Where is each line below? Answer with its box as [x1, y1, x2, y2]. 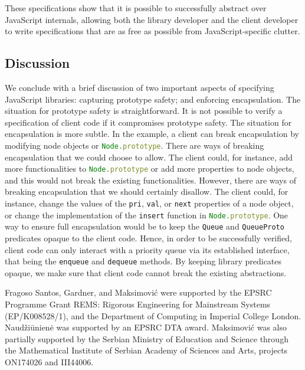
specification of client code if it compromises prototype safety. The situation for [5, 116, 292, 128]
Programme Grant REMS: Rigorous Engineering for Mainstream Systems [5, 298, 271, 310]
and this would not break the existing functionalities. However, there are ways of [5, 173, 296, 186]
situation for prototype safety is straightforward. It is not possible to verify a [5, 104, 283, 117]
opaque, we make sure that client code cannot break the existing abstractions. [5, 266, 287, 279]
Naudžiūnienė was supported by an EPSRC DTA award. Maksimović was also [5, 321, 287, 333]
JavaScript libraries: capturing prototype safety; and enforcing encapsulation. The [5, 93, 301, 105]
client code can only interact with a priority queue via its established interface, [5, 243, 290, 256]
